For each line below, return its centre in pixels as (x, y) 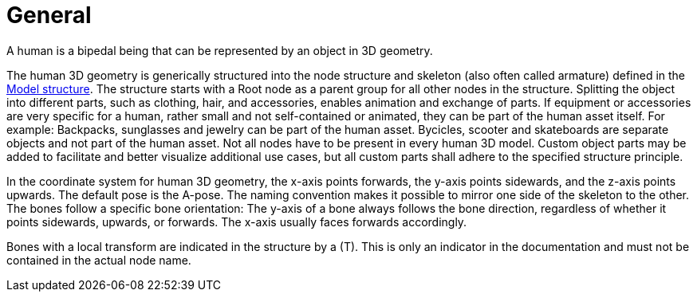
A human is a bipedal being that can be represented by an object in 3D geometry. (220, 50)
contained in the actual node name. (99, 260)
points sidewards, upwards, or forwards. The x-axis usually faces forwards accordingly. (237, 222)
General (49, 15)
